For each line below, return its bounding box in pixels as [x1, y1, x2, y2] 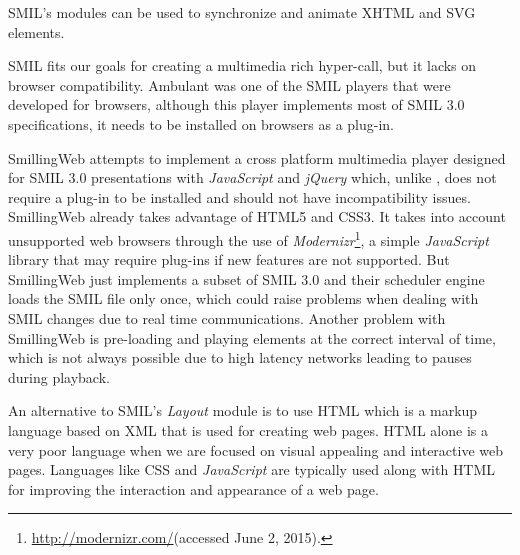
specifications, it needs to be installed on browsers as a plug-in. [8, 113, 394, 134]
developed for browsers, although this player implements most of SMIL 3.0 [8, 94, 465, 115]
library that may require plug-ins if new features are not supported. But [8, 249, 450, 270]
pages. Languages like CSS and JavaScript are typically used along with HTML [8, 459, 496, 480]
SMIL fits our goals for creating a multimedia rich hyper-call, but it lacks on [8, 55, 477, 76]
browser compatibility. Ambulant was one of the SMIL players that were [8, 74, 451, 95]
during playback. [8, 366, 110, 387]
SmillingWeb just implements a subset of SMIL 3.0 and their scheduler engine [8, 268, 485, 289]
